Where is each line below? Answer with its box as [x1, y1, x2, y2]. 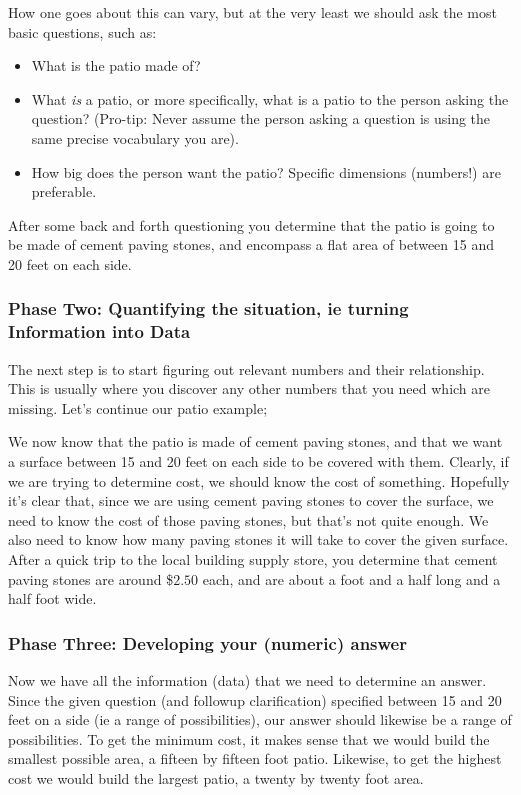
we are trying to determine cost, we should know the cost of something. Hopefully [8, 470, 510, 491]
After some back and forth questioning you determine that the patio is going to [8, 214, 495, 235]
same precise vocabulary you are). [31, 127, 239, 148]
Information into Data [8, 319, 191, 344]
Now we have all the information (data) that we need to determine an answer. [8, 670, 487, 691]
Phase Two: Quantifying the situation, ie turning [8, 296, 409, 321]
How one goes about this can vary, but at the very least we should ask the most [8, 2, 497, 22]
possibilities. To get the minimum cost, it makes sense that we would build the [8, 728, 490, 749]
